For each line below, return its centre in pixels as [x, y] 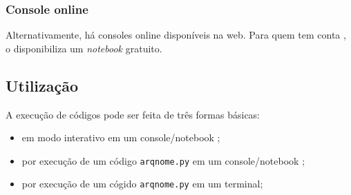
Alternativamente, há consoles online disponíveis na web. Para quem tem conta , [176, 35]
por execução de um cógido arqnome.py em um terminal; [142, 184]
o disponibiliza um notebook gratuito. [84, 48]
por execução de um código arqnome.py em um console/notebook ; [163, 160]
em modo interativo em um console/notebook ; [121, 137]
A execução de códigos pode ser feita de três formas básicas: [133, 114]
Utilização [42, 85]
